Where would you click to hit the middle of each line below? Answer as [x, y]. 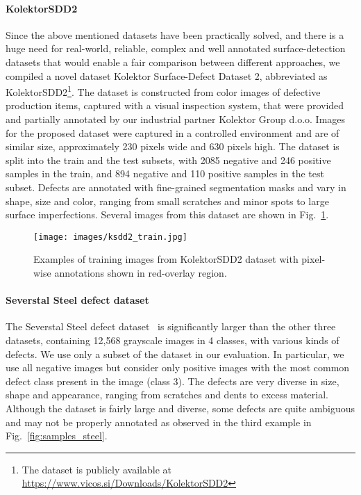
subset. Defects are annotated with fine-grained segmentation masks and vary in [176, 187]
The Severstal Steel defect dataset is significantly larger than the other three [171, 326]
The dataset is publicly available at [97, 469]
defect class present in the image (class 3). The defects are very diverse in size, [173, 381]
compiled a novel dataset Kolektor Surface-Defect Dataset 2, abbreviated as [167, 75]
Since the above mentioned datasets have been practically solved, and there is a [175, 34]
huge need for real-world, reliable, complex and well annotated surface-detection [176, 48]
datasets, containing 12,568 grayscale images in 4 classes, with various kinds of [173, 340]
